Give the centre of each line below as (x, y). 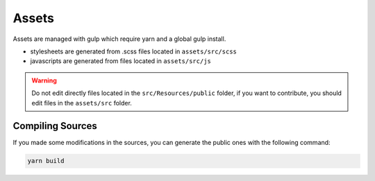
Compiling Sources (55, 126)
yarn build (46, 161)
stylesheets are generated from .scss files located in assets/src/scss (134, 51)
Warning (44, 80)
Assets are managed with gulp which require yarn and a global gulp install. (119, 39)
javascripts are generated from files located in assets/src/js (121, 61)
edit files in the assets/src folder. (82, 103)
